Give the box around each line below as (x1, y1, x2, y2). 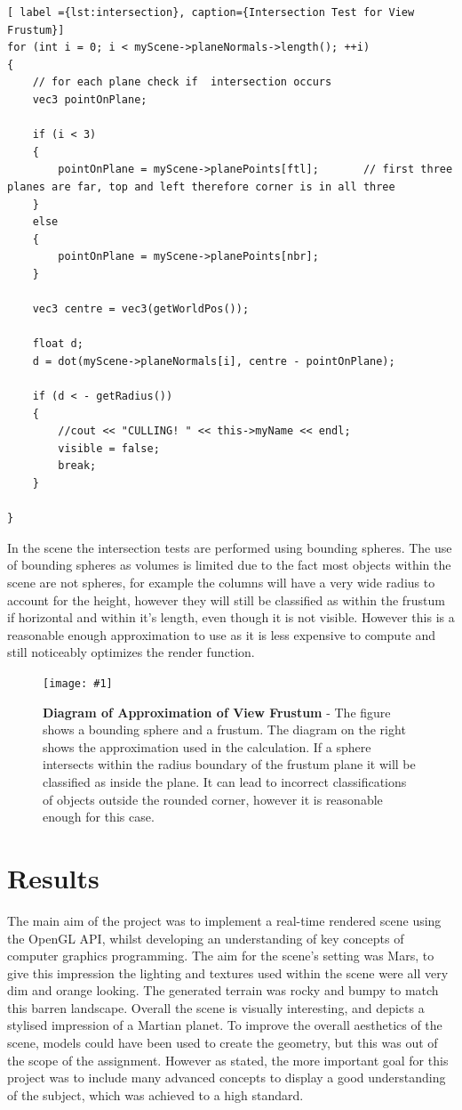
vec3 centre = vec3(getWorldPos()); (32, 303, 250, 316)
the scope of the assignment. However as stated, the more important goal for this (7, 1050, 449, 1069)
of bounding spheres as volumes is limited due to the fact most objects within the (7, 555, 451, 574)
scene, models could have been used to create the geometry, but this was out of (7, 1033, 438, 1052)
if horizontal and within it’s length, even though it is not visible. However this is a (7, 608, 455, 627)
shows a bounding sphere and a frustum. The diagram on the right (43, 720, 406, 739)
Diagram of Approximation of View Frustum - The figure (43, 702, 391, 721)
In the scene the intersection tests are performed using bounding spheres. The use (7, 538, 452, 556)
